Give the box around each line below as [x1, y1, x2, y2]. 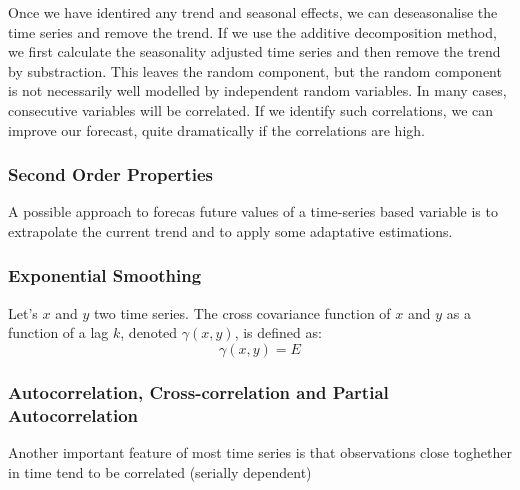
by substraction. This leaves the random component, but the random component [8, 60, 502, 81]
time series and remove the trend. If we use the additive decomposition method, [8, 21, 497, 42]
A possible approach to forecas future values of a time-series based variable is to [8, 201, 498, 222]
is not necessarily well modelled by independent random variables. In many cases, [8, 80, 507, 101]
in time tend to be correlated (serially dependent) [8, 461, 312, 482]
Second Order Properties [8, 162, 213, 187]
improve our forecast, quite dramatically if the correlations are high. [8, 119, 425, 140]
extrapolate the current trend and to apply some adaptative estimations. [8, 220, 453, 241]
